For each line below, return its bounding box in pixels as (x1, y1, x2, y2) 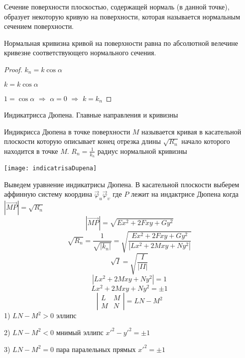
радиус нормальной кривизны (97, 145, 187, 156)
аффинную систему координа (4, 189, 92, 199)
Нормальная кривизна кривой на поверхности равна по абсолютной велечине (4, 37, 238, 48)
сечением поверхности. (4, 21, 74, 31)
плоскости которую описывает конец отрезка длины (4, 136, 161, 146)
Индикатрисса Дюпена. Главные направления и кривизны (4, 110, 178, 120)
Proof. (4, 64, 22, 74)
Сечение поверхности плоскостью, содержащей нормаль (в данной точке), (4, 1, 230, 11)
